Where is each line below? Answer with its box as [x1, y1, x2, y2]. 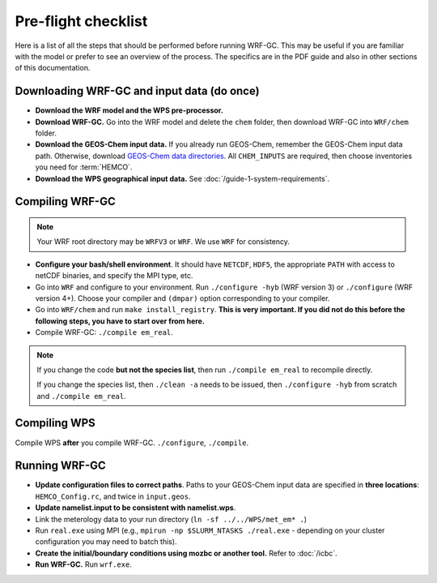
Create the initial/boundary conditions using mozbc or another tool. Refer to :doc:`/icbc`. [35, 548, 337, 558]
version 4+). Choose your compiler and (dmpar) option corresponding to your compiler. [35, 293, 330, 303]
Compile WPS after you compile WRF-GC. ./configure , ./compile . [15, 438, 249, 448]
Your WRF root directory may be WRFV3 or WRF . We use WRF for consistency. [36, 237, 291, 246]
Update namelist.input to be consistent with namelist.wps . [35, 503, 236, 512]
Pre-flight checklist [15, 12, 148, 30]
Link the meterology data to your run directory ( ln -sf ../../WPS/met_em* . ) [35, 514, 308, 524]
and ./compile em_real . [36, 391, 126, 401]
